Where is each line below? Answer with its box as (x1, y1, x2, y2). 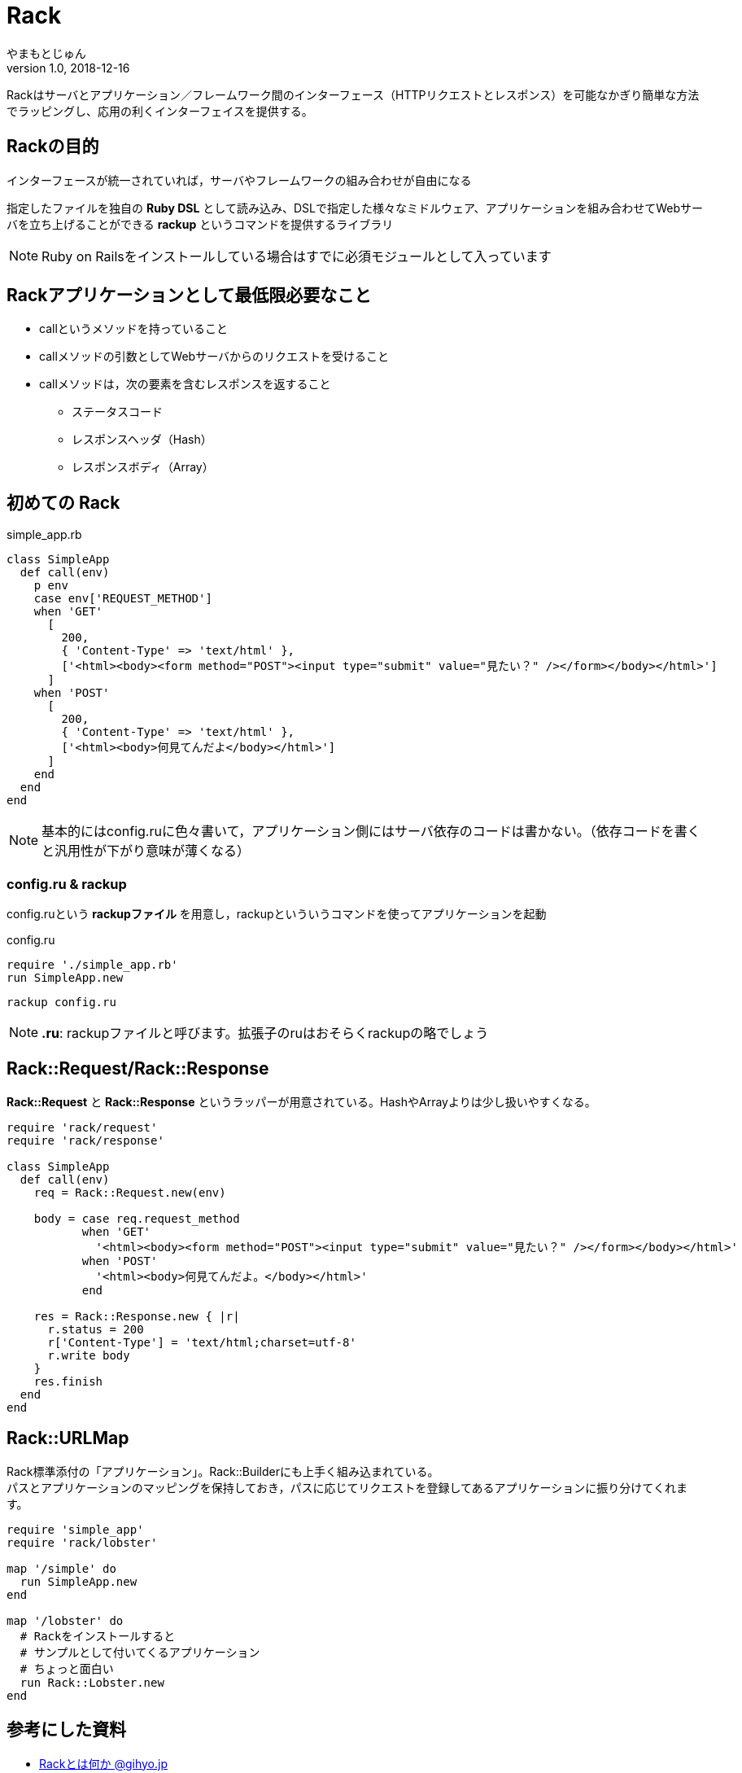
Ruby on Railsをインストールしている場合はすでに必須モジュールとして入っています (41, 247, 552, 265)
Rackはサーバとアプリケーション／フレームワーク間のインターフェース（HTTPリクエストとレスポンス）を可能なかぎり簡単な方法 (7, 87, 700, 102)
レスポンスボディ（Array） (72, 460, 214, 475)
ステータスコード (72, 405, 163, 419)
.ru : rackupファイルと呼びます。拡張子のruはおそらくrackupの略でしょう (41, 1025, 489, 1042)
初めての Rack (7, 492, 120, 513)
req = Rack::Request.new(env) (33, 1185, 226, 1199)
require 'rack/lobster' (7, 1535, 158, 1549)
